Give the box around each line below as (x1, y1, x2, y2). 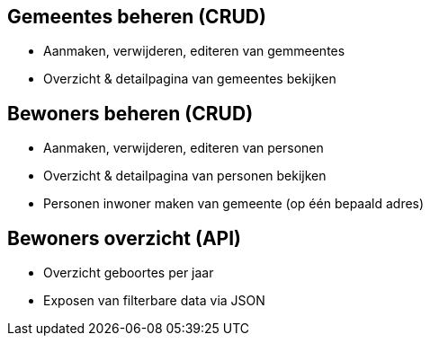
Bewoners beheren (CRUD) (7, 101, 254, 125)
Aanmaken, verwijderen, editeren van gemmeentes (43, 43, 345, 59)
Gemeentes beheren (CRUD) (7, 5, 266, 28)
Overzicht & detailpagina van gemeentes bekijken (43, 71, 336, 87)
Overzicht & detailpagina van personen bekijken (43, 168, 327, 184)
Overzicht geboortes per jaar (43, 265, 214, 281)
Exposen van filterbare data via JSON (43, 293, 265, 309)
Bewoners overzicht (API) (7, 226, 242, 250)
